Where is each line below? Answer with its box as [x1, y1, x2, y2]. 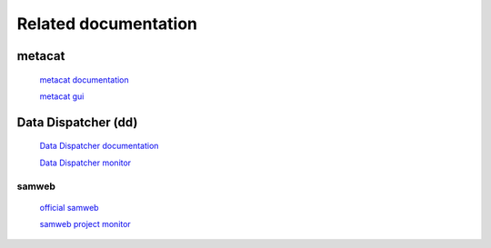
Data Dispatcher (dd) [16, 114, 138, 130]
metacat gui [39, 91, 85, 102]
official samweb [39, 202, 99, 213]
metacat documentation [39, 74, 129, 85]
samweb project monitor [39, 219, 131, 230]
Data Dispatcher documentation [39, 141, 159, 152]
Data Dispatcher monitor [39, 157, 132, 168]
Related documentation [16, 14, 197, 34]
